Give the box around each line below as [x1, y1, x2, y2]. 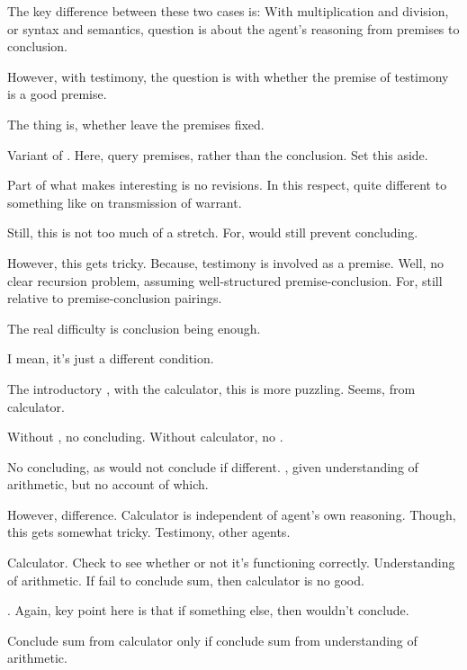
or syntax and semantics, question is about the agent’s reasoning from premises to [7, 19, 460, 38]
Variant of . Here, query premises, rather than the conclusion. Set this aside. [7, 145, 428, 164]
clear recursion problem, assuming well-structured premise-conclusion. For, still [7, 271, 443, 290]
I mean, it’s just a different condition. [7, 349, 214, 368]
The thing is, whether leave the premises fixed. [7, 114, 265, 133]
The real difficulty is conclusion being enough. [7, 318, 261, 337]
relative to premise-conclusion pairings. [7, 289, 222, 308]
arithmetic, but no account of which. [7, 475, 209, 494]
